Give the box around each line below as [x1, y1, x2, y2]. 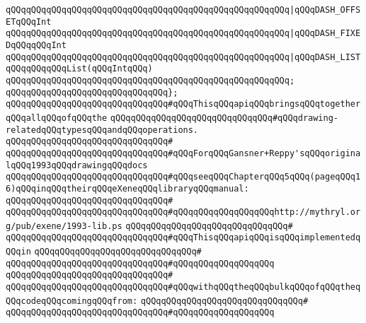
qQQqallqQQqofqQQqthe [6, 112, 108, 123]
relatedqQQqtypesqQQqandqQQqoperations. [6, 124, 199, 135]
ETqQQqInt [6, 16, 52, 27]
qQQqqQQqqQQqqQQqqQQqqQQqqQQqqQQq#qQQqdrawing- [110, 112, 339, 123]
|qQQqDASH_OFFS [289, 5, 361, 15]
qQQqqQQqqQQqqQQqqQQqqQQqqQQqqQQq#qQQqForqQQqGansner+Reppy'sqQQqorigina [6, 148, 361, 158]
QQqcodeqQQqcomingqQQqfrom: [6, 295, 138, 306]
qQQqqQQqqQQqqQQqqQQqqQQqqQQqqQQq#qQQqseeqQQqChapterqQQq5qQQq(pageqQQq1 [6, 172, 361, 182]
